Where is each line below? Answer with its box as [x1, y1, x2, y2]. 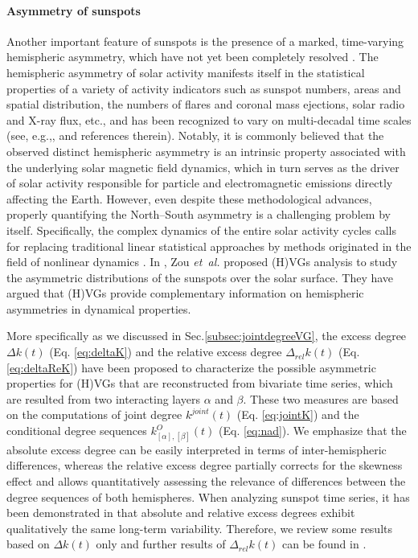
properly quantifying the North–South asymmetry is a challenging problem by [6, 206, 391, 223]
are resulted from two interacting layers [6, 390, 201, 407]
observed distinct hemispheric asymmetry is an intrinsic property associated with [6, 142, 406, 159]
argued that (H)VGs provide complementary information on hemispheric [6, 285, 364, 302]
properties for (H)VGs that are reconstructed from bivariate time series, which [6, 375, 393, 392]
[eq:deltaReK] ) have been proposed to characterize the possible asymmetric [6, 359, 376, 375]
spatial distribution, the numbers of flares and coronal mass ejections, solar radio [6, 96, 405, 113]
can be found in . [282, 535, 367, 552]
